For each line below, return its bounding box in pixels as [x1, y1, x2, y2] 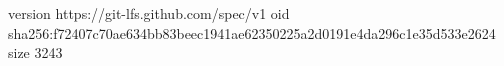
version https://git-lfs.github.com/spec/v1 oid [8, 3, 290, 23]
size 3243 [8, 42, 63, 63]
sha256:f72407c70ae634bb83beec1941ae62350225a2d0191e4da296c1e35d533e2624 [8, 22, 496, 43]
